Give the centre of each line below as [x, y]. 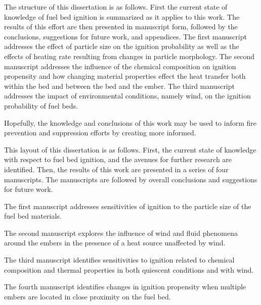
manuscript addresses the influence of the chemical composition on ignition [120, 66]
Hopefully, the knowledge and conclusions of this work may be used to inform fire [130, 122]
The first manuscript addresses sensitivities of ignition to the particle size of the [128, 206]
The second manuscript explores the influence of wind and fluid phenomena [121, 233]
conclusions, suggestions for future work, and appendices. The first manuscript [125, 36]
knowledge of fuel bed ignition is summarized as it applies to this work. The [122, 16]
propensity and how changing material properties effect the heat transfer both [125, 76]
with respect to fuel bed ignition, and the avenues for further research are [118, 159]
